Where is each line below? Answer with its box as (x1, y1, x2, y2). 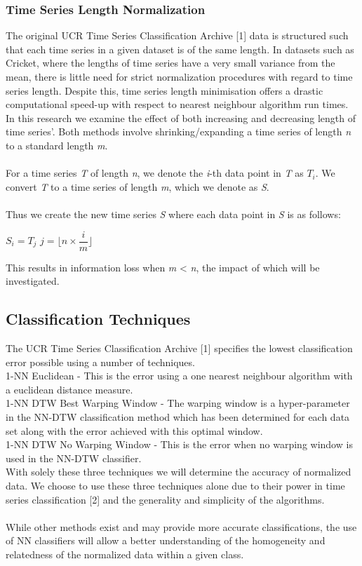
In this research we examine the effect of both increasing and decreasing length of (6, 110, 356, 125)
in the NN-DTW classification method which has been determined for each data (6, 409, 350, 424)
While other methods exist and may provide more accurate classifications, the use (6, 519, 357, 534)
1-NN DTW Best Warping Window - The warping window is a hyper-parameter (6, 396, 350, 410)
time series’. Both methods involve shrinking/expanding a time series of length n (6, 124, 351, 139)
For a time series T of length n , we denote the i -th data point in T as (6, 166, 304, 180)
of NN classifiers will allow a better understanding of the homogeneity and (6, 533, 326, 548)
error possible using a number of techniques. (6, 354, 195, 369)
